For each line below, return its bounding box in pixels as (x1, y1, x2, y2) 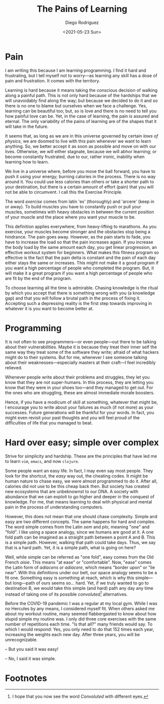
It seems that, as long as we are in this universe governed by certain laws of (5, 133, 159, 139)
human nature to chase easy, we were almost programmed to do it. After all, (5, 478, 158, 484)
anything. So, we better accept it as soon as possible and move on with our (5, 143, 156, 149)
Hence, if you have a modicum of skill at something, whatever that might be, (5, 399, 158, 405)
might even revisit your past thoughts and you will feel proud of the (5, 415, 140, 421)
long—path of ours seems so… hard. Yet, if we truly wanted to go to (13, 580, 149, 586)
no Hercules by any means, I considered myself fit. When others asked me (5, 606, 155, 612)
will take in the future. (5, 123, 49, 129)
